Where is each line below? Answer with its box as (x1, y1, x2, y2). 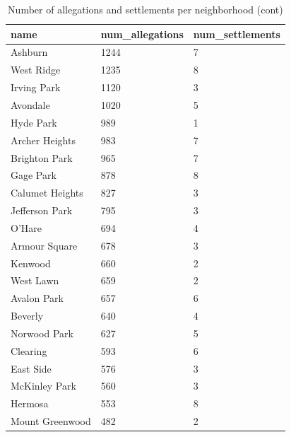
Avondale (11, 97, 50, 112)
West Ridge (11, 62, 61, 77)
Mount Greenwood (11, 414, 91, 429)
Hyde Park (11, 115, 57, 129)
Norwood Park (11, 325, 73, 340)
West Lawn (11, 273, 59, 288)
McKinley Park (11, 378, 76, 393)
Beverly (11, 308, 44, 323)
